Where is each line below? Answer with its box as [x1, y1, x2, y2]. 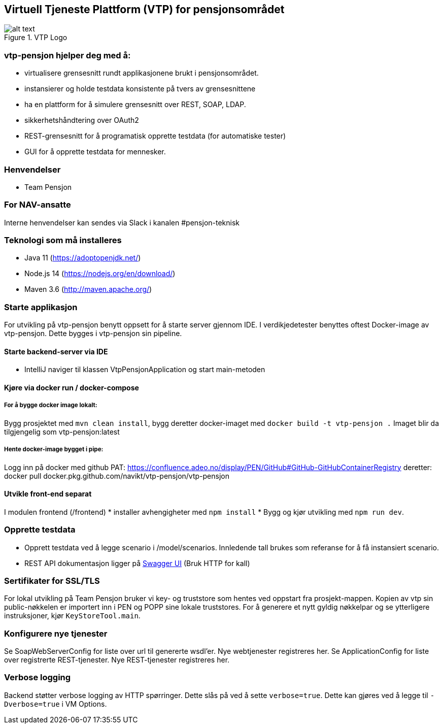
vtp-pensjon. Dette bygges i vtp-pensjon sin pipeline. [4, 329, 182, 338]
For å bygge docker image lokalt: [4, 402, 97, 409]
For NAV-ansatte [4, 200, 71, 210]
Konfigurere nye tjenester [4, 628, 108, 639]
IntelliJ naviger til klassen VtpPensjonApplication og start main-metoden [24, 365, 265, 374]
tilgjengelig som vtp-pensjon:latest [4, 427, 120, 436]
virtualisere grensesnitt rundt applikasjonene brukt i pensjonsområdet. [24, 69, 259, 78]
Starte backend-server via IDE [4, 347, 108, 356]
